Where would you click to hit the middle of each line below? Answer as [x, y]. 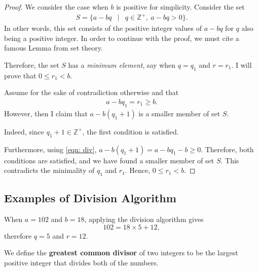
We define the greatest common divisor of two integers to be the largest [121, 253]
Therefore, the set [32, 64]
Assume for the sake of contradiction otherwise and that [91, 92]
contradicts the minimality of [49, 170]
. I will [242, 64]
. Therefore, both [227, 149]
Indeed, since [24, 131]
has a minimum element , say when [122, 64]
